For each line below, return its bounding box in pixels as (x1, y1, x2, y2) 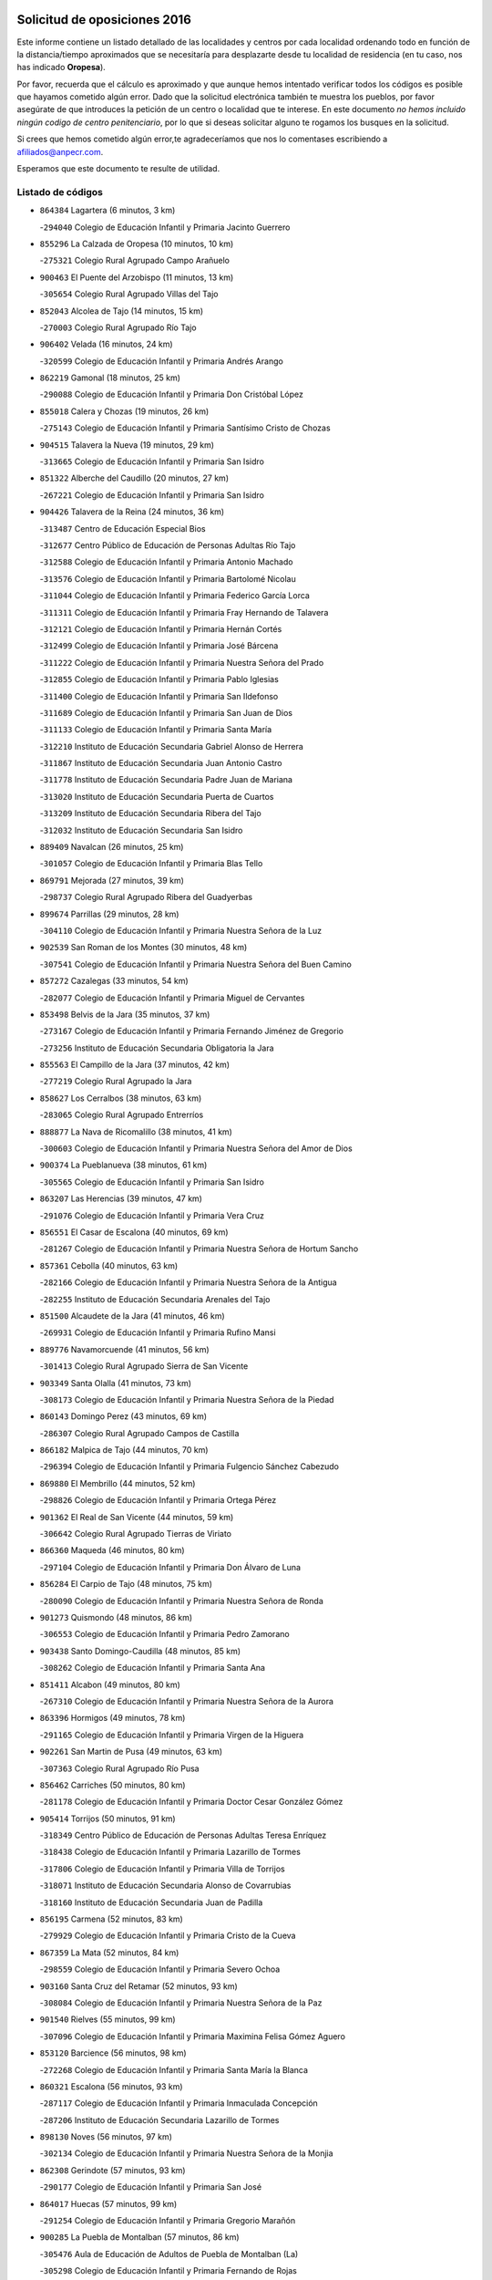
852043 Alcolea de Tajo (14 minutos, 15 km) (39, 306, 204, 316)
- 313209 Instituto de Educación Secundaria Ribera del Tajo (39, 808, 261, 819)
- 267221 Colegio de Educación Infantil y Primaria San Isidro (39, 489, 264, 501)
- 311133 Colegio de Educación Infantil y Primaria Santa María (39, 724, 272, 735)
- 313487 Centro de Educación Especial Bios (39, 523, 206, 534)
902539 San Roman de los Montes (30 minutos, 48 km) (39, 942, 248, 953)
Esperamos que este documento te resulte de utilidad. (16, 163, 220, 174)
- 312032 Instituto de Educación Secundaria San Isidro (39, 824, 243, 835)
